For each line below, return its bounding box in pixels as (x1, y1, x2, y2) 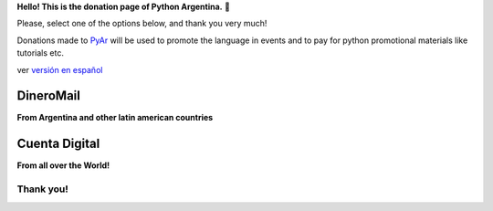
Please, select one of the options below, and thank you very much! (16, 18, 267, 29)
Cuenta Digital (16, 136, 100, 152)
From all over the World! (16, 160, 110, 171)
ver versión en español (16, 64, 103, 75)
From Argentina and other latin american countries (16, 112, 214, 123)
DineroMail (16, 88, 81, 104)
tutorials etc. (16, 47, 64, 58)
